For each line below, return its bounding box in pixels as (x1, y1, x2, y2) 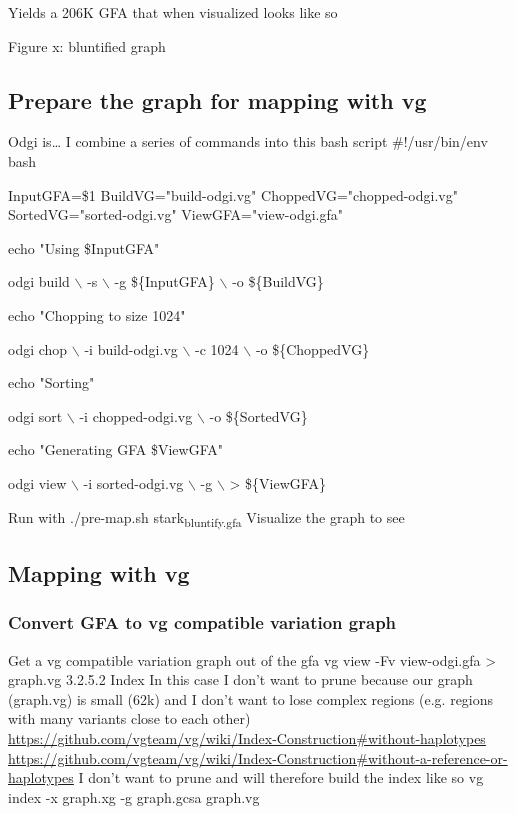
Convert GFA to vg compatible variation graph (8, 610, 397, 635)
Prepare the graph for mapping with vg (8, 84, 427, 115)
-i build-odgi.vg (84, 338, 178, 359)
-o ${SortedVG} (209, 405, 308, 426)
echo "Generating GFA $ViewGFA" (8, 439, 223, 460)
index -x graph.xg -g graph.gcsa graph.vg (8, 786, 260, 807)
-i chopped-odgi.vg (79, 405, 193, 426)
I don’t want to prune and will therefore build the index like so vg (78, 767, 484, 788)
